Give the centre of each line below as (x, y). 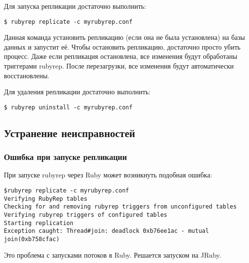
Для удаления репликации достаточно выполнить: (77, 92)
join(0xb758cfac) (32, 239)
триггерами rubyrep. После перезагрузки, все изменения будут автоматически (119, 66)
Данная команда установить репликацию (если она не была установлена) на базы (124, 37)
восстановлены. (27, 75)
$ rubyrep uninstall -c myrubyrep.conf (68, 107)
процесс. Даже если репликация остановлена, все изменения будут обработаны (121, 56)
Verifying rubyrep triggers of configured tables (86, 215)
